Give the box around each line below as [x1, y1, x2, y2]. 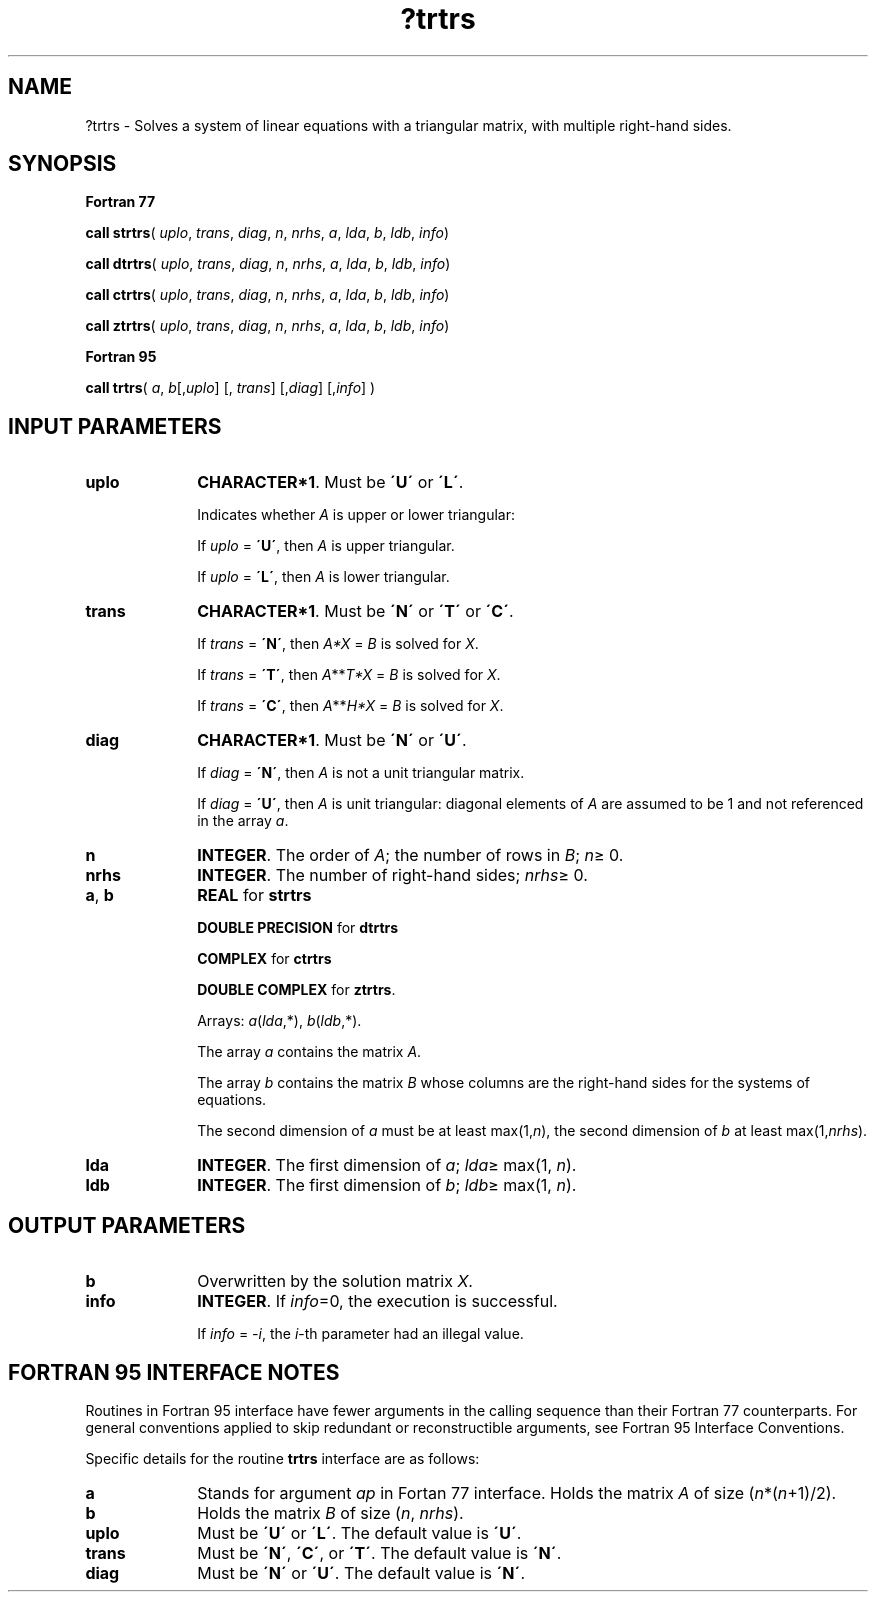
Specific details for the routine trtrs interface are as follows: [85, 1449, 480, 1467]
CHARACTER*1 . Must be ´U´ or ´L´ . [197, 472, 464, 493]
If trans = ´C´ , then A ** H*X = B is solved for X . [197, 697, 504, 715]
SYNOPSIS [8, 151, 117, 177]
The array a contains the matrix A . [197, 1043, 422, 1061]
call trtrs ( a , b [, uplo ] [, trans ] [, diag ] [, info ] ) [85, 379, 376, 397]
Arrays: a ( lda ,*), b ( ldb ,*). [197, 1012, 362, 1030]
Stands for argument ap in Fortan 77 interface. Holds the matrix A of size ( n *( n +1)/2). [197, 1482, 837, 1503]
